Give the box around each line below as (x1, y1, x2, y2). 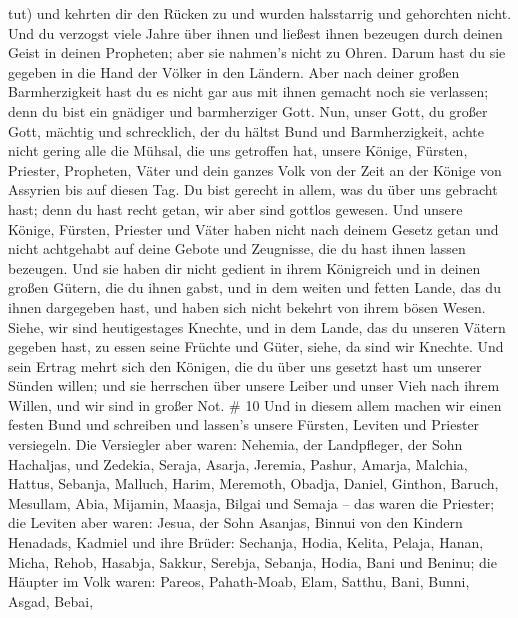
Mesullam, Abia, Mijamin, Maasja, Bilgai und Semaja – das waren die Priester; (8, 492, 495, 513)
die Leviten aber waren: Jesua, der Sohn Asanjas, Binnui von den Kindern (8, 512, 463, 533)
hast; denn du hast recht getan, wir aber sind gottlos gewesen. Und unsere (8, 198, 463, 219)
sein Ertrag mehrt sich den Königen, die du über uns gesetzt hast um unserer (8, 355, 482, 376)
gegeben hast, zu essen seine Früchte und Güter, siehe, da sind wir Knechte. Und (8, 336, 504, 357)
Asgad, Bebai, (8, 590, 94, 611)
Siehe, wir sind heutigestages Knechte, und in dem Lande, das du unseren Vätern (8, 316, 506, 337)
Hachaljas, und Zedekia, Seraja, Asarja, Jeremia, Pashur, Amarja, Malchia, (8, 453, 468, 474)
